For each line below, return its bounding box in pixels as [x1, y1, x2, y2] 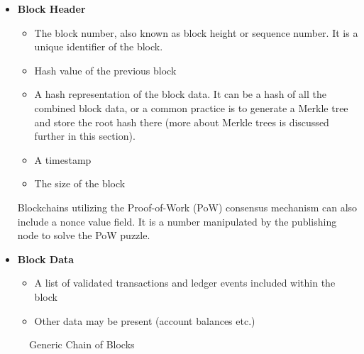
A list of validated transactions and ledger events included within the [34, 275, 336, 290]
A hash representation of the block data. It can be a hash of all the [34, 87, 326, 101]
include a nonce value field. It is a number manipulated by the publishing [17, 214, 337, 228]
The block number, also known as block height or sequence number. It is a [34, 25, 358, 40]
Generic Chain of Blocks [29, 337, 135, 352]
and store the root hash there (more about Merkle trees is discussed [34, 114, 329, 129]
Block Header [17, 1, 86, 16]
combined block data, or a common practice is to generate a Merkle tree [34, 100, 348, 115]
